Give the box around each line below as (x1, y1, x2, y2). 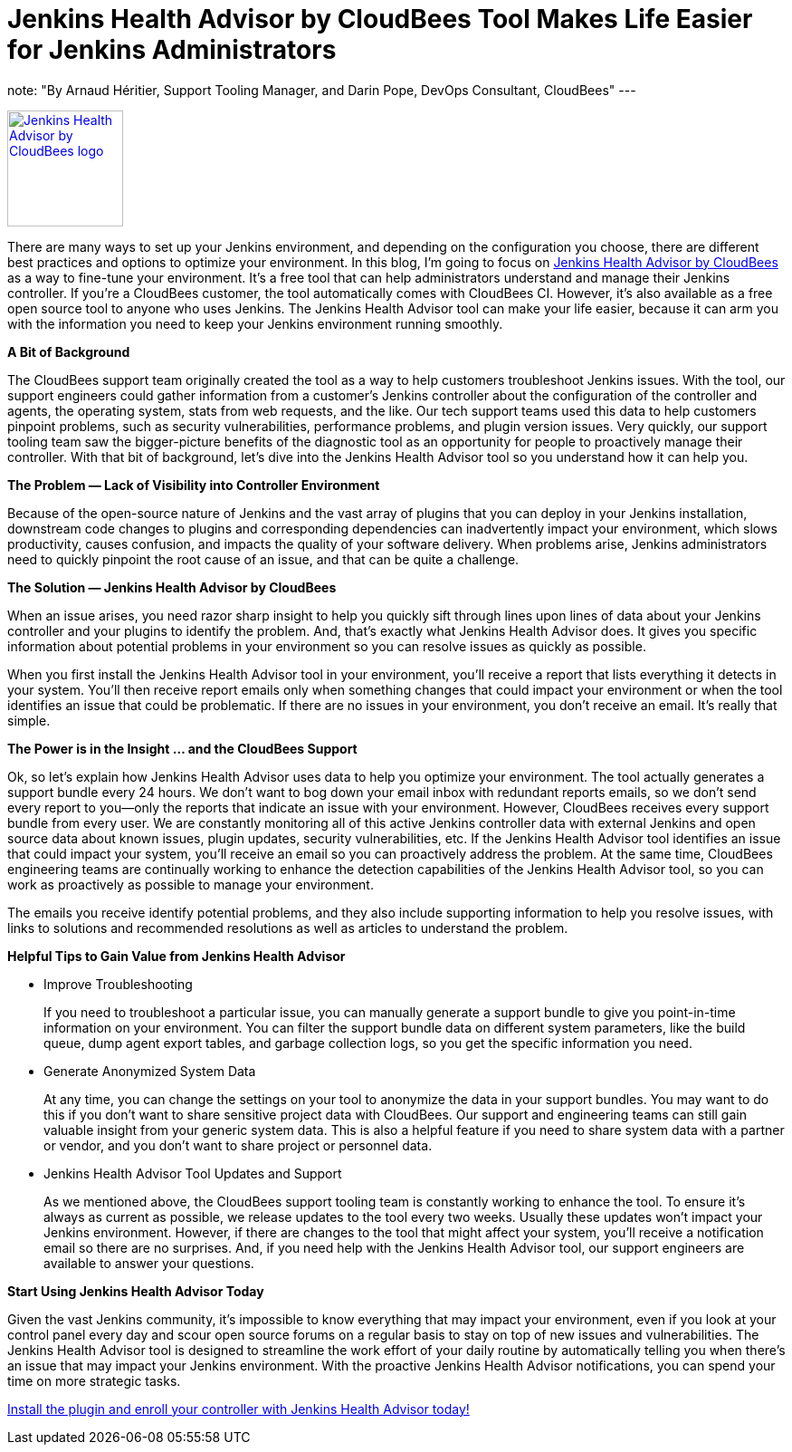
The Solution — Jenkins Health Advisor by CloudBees (7, 579, 337, 595)
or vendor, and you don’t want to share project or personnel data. (43, 1137, 433, 1153)
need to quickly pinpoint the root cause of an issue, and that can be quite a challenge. (7, 551, 520, 567)
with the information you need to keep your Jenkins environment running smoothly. (7, 315, 503, 332)
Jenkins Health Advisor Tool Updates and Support (43, 1165, 342, 1181)
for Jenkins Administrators (7, 34, 337, 65)
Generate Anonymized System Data (43, 1063, 256, 1079)
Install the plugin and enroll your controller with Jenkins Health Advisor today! (7, 1400, 470, 1417)
